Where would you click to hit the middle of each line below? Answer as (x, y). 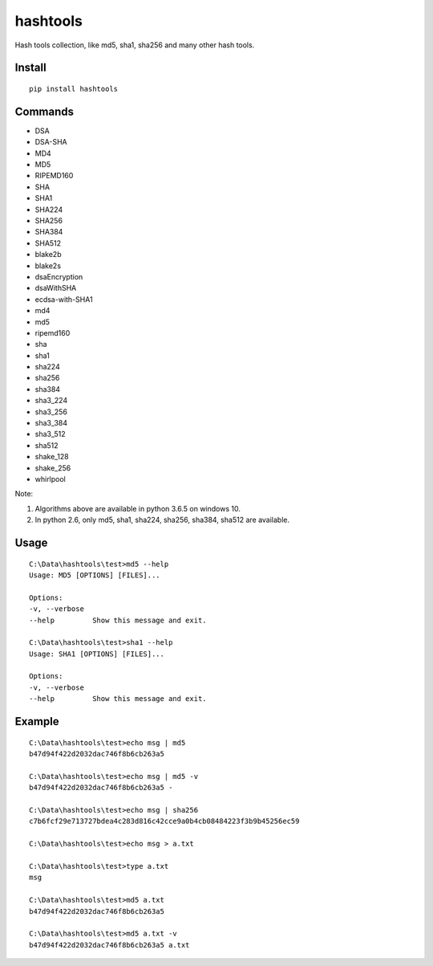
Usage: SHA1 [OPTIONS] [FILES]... (97, 654)
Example (37, 721)
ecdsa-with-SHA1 (64, 299)
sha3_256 (51, 412)
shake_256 (53, 468)
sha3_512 (50, 434)
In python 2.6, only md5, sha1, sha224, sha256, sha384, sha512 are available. (162, 520)
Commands (45, 111)
